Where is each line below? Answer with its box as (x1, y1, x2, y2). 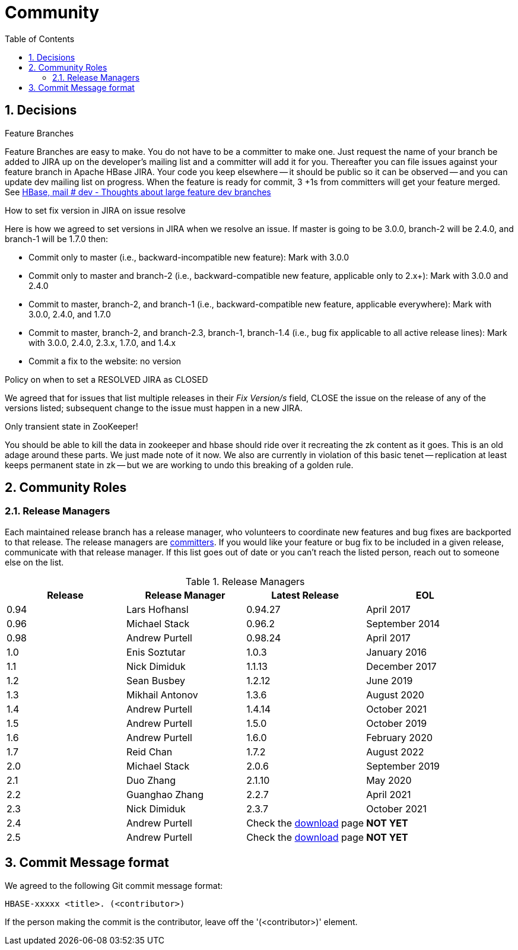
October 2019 (366, 717, 427, 729)
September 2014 (366, 617, 440, 630)
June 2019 (366, 674, 413, 687)
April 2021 (366, 788, 411, 800)
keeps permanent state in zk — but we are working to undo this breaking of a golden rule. (5, 459, 354, 470)
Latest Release (271, 589, 339, 601)
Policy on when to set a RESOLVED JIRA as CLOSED (5, 374, 208, 385)
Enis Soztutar (126, 646, 186, 658)
